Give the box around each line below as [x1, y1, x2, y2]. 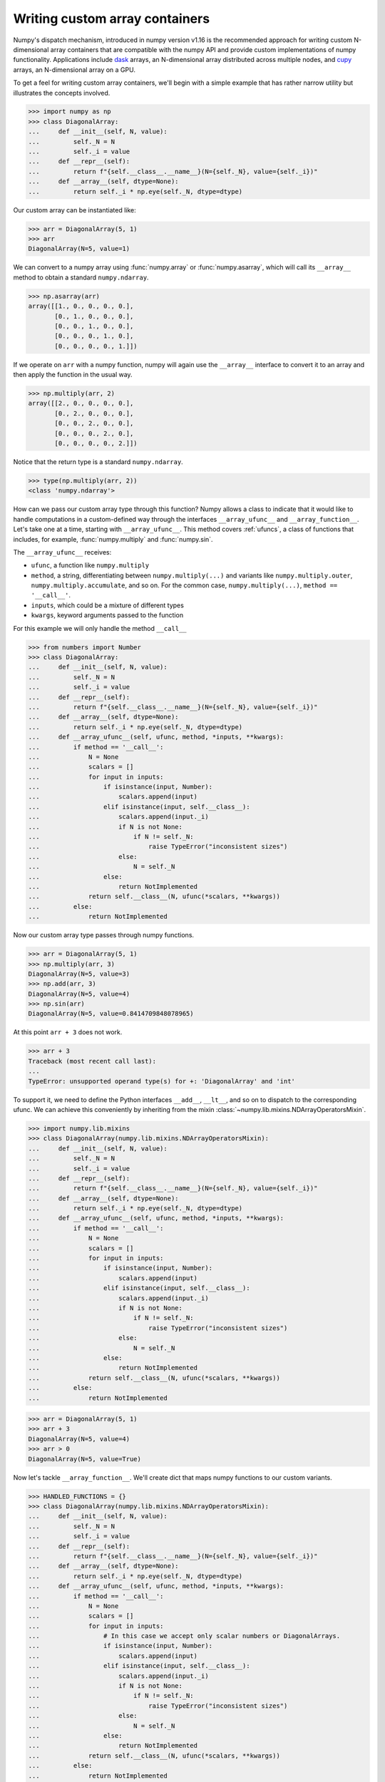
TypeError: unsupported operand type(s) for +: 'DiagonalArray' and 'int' [28, 1077, 296, 1085]
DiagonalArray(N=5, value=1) [28, 244, 130, 253]
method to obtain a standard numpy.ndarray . [13, 273, 149, 282]
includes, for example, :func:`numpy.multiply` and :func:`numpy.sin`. [13, 535, 213, 543]
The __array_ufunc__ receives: [13, 547, 112, 556]
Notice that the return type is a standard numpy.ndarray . [13, 457, 183, 466]
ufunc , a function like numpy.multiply [31, 561, 150, 570]
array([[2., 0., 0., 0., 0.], [28, 399, 134, 408]
